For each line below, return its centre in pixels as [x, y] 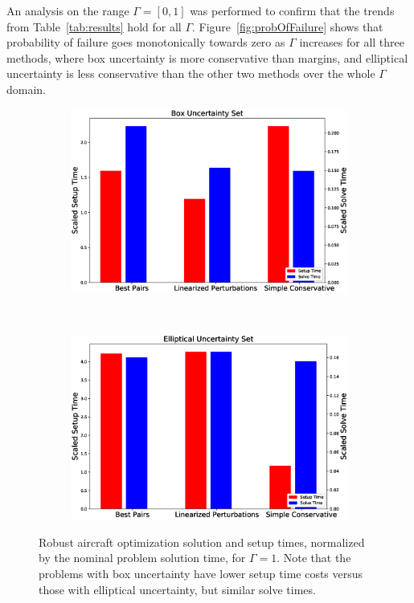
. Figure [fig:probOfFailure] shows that [288, 26]
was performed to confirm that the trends [292, 10]
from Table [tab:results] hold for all [94, 26]
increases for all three [352, 42]
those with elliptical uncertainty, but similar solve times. [177, 589]
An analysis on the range [68, 10]
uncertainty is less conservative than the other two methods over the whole [191, 73]
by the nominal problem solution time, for [142, 558]
